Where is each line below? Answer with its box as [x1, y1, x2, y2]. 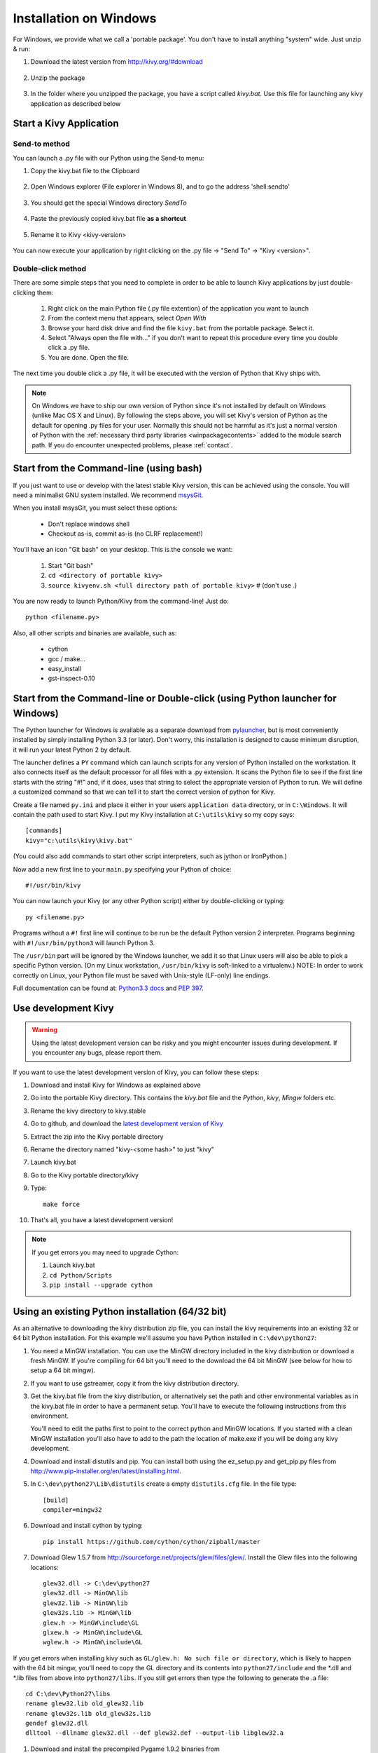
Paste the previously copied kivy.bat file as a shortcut [30, 215, 187, 223]
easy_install [48, 664, 82, 672]
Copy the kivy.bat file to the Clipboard [30, 167, 140, 175]
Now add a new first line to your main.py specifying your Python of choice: [13, 865, 232, 873]
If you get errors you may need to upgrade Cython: [31, 1248, 178, 1257]
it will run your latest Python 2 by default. [13, 745, 132, 754]
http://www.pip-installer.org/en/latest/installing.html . [30, 1466, 182, 1475]
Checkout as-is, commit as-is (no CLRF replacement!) [48, 529, 203, 538]
